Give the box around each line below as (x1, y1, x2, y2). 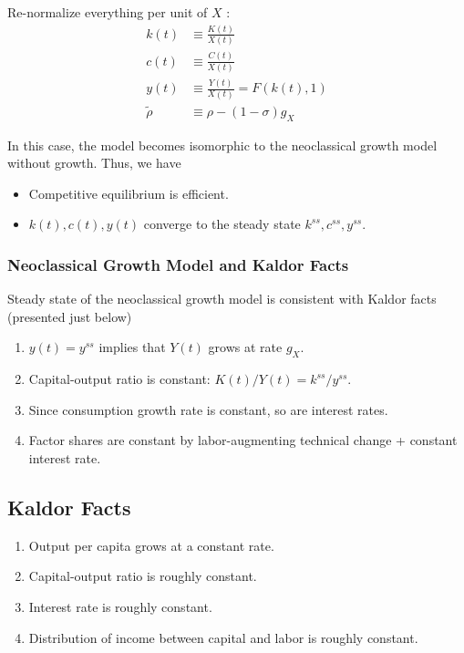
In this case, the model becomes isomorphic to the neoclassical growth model (7, 135, 438, 154)
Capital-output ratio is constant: (28, 369, 211, 389)
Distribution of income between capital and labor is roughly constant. (28, 627, 418, 647)
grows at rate (208, 337, 283, 357)
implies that (98, 337, 166, 357)
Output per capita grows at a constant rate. (28, 535, 274, 555)
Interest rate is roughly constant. (28, 596, 212, 616)
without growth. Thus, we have (7, 153, 181, 172)
